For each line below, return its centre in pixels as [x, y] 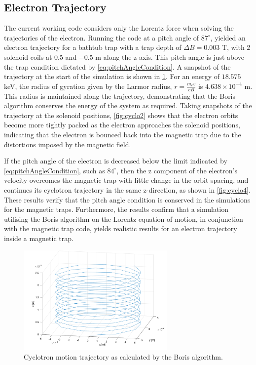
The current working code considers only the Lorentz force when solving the [119, 28]
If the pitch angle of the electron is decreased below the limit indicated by [116, 161]
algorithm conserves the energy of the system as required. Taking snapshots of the [128, 105]
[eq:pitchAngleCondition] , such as [55, 170]
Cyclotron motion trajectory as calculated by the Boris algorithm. [123, 357]
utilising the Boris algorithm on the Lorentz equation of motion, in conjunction [124, 219]
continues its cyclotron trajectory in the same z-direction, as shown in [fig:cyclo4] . [127, 189]
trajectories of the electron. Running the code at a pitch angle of [102, 37]
